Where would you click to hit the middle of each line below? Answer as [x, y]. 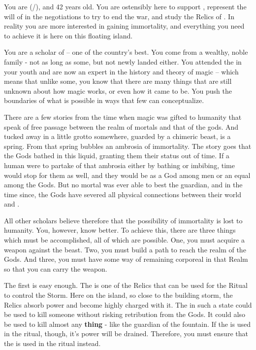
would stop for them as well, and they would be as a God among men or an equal [127, 175]
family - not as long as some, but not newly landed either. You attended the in [123, 61]
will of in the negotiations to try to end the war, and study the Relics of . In [119, 16]
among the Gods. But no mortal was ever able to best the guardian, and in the [123, 185]
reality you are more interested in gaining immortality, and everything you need [124, 26]
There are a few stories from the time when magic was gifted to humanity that [123, 117]
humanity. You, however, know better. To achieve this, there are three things [120, 230]
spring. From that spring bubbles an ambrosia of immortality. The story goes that [128, 146]
